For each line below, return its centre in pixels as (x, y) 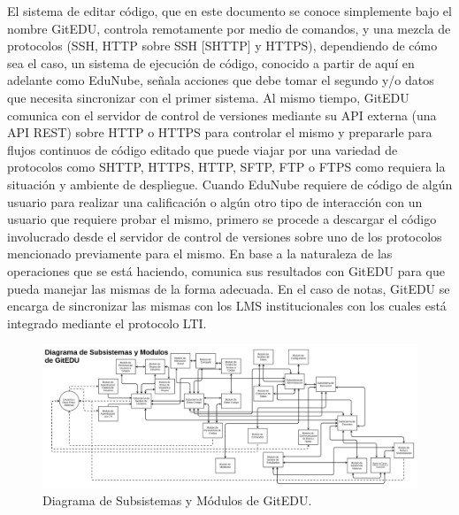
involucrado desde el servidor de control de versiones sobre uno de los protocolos (225, 236)
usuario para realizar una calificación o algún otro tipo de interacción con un (215, 201)
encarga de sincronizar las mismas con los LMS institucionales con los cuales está (227, 306)
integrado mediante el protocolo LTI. (107, 323)
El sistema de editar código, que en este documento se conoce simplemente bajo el (229, 11)
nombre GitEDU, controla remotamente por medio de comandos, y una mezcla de (229, 28)
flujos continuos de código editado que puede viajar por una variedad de (203, 149)
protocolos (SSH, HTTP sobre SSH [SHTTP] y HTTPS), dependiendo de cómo (222, 46)
